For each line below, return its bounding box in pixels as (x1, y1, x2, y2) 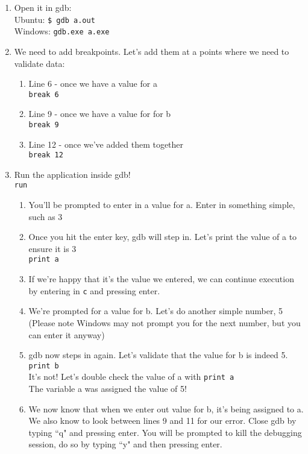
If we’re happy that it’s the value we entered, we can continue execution (28, 273, 294, 285)
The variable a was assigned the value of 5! (28, 382, 187, 395)
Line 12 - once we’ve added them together (28, 137, 184, 150)
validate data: (14, 57, 65, 69)
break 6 (28, 90, 59, 99)
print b (28, 361, 59, 370)
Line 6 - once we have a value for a (28, 77, 157, 90)
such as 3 (28, 210, 63, 222)
